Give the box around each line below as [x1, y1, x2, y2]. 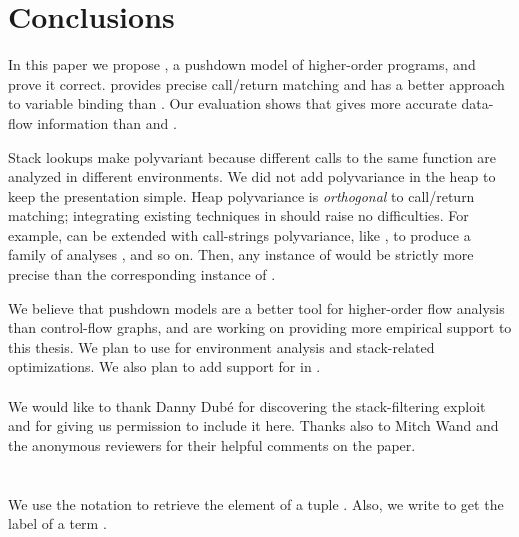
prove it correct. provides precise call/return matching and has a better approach [8, 73, 505, 94]
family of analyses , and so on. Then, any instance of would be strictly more [8, 244, 474, 265]
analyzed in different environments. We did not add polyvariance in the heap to [8, 166, 496, 187]
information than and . [37, 112, 177, 133]
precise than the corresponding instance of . [8, 264, 276, 285]
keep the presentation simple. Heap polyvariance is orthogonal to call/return [8, 185, 475, 206]
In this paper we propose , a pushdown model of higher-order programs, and [8, 54, 476, 75]
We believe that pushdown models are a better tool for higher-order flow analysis [8, 297, 505, 318]
